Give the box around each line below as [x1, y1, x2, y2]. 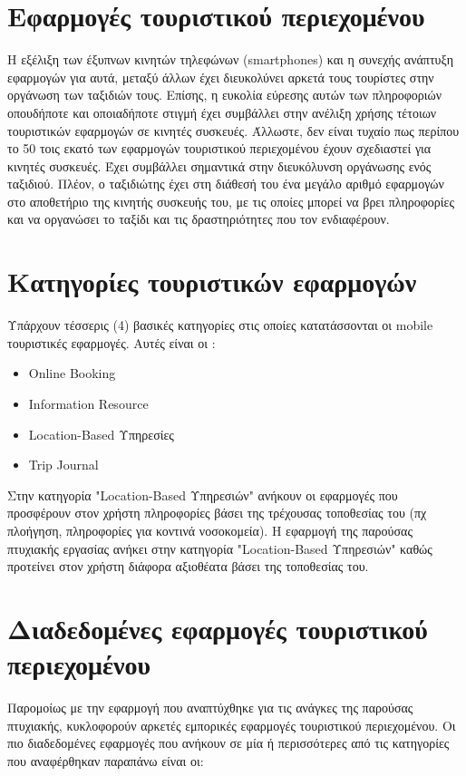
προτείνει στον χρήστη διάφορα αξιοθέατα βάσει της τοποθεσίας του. [7, 557, 369, 576]
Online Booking [28, 364, 116, 383]
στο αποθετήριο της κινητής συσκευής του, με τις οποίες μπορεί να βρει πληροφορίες [7, 191, 454, 210]
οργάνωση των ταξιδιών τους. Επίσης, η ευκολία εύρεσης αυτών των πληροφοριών [7, 85, 442, 104]
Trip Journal [28, 455, 99, 474]
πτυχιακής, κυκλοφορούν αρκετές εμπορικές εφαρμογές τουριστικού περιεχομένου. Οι [7, 715, 456, 734]
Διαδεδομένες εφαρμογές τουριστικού [7, 609, 428, 646]
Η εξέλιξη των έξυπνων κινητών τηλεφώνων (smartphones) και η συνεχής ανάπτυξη [7, 50, 454, 69]
